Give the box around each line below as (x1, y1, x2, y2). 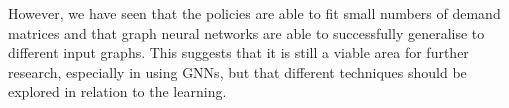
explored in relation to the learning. (8, 81, 227, 102)
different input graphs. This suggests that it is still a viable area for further (8, 42, 469, 63)
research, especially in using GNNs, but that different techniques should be (8, 61, 467, 82)
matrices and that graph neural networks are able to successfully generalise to (8, 22, 485, 43)
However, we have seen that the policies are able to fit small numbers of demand (8, 3, 501, 23)
